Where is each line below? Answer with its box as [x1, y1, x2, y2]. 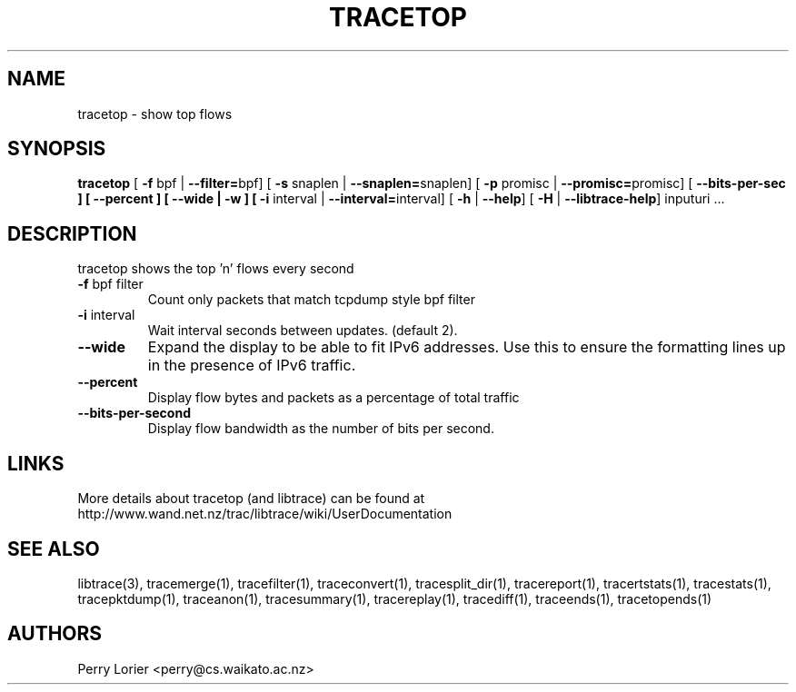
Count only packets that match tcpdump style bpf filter [147, 292, 475, 308]
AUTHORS [7, 622, 103, 646]
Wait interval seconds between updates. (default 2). [147, 322, 458, 339]
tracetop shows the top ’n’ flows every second [77, 261, 354, 277]
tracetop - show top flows [77, 105, 233, 122]
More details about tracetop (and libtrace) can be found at [77, 490, 425, 507]
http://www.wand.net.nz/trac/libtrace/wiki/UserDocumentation [77, 506, 453, 522]
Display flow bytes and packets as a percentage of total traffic [147, 390, 520, 406]
